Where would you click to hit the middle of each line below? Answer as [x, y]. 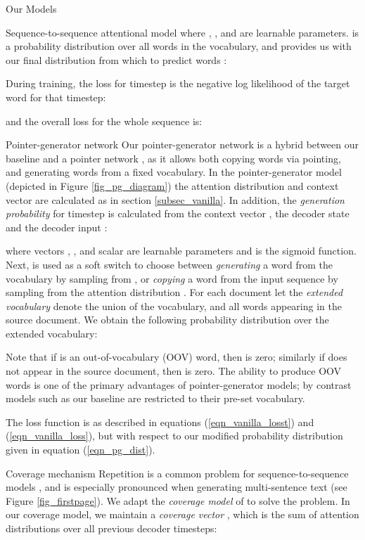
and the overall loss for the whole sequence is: [104, 121]
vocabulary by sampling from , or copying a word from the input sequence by [172, 278]
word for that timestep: [56, 97]
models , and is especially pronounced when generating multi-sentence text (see [177, 487]
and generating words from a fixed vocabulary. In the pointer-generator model [174, 172]
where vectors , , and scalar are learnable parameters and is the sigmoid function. [181, 251]
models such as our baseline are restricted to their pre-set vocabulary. [155, 398]
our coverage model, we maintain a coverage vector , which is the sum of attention [182, 514]
